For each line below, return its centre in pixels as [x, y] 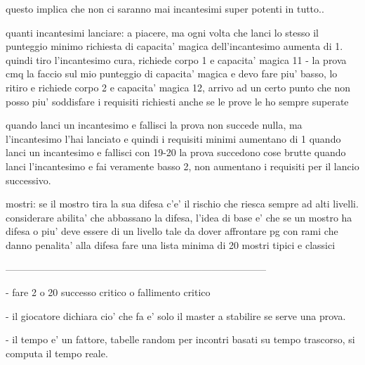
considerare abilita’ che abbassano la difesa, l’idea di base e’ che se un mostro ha [179, 217]
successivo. [28, 180]
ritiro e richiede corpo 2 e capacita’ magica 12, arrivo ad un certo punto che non [178, 87]
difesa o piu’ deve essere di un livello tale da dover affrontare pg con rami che [172, 231]
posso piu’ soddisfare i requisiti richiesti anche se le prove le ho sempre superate [177, 101]
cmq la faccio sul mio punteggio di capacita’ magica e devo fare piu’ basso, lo [172, 73]
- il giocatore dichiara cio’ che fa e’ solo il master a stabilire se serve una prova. [176, 315]
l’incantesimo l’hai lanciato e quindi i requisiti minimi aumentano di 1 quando [173, 138]
